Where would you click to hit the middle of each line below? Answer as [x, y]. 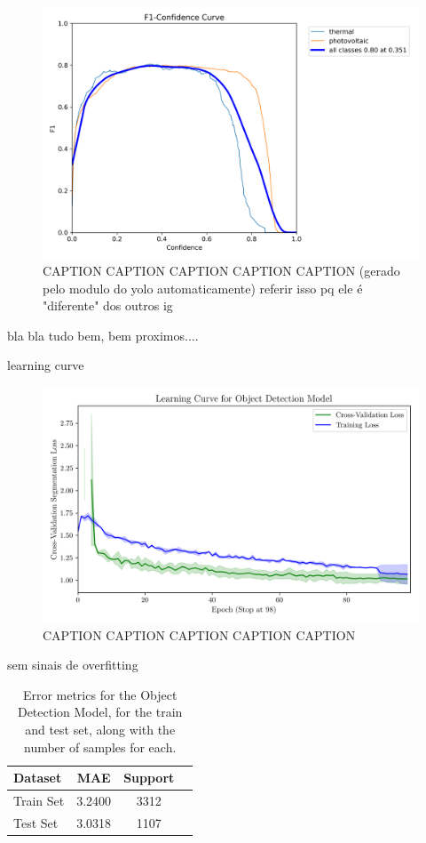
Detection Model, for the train [100, 712]
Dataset [38, 778]
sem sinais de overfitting [73, 665]
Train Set [39, 800]
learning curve [46, 365]
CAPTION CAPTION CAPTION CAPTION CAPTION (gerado [221, 270]
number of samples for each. [100, 747]
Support [149, 778]
